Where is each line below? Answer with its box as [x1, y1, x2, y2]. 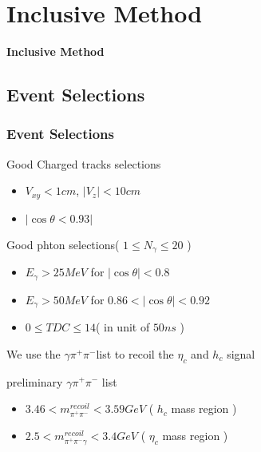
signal [227, 345, 255, 362]
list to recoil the [96, 345, 174, 362]
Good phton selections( [6, 236, 120, 252]
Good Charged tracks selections [6, 155, 161, 172]
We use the [6, 345, 61, 362]
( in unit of [95, 319, 150, 335]
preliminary [6, 373, 63, 390]
